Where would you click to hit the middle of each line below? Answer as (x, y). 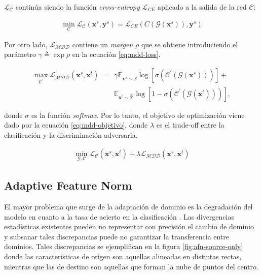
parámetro (20, 54)
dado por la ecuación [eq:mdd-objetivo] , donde (76, 125)
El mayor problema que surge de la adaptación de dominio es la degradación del (128, 207)
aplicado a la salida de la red (202, 7)
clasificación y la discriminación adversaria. (71, 135)
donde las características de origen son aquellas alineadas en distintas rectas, (123, 256)
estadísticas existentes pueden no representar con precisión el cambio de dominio (129, 226)
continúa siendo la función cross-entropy (78, 7)
